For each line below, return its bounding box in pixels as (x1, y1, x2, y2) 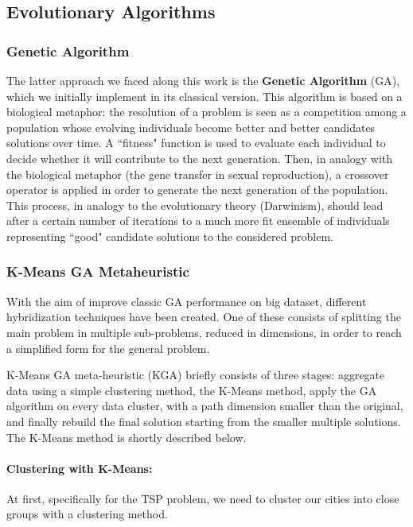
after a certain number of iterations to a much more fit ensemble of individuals (6, 212, 390, 229)
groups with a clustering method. (6, 506, 168, 522)
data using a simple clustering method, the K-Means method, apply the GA (6, 382, 377, 398)
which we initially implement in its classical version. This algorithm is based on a (6, 87, 403, 104)
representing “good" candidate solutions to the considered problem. (6, 227, 333, 244)
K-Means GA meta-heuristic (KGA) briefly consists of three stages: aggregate (6, 366, 385, 383)
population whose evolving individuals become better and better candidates (6, 118, 376, 135)
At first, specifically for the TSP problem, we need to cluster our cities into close (6, 490, 399, 506)
